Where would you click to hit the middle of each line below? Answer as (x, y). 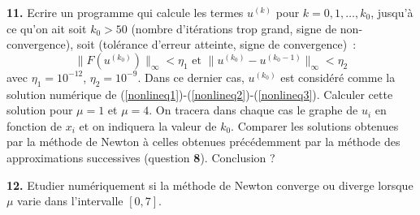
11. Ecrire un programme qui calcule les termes (125, 12)
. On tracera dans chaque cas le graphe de (253, 110)
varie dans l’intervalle (70, 201)
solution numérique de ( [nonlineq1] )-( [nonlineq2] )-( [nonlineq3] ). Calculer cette (200, 94)
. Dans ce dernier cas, (191, 77)
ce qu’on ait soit (47, 28)
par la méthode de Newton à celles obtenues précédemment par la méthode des (204, 142)
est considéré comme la (338, 77)
